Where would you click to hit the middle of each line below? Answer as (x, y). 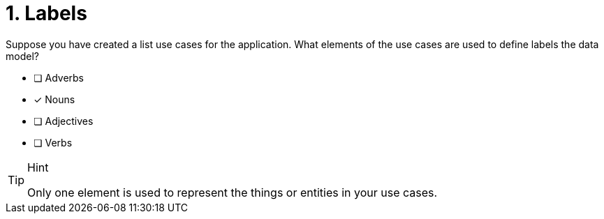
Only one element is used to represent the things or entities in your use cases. (233, 192)
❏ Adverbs (59, 77)
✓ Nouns (54, 99)
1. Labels (46, 13)
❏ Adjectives (64, 121)
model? (22, 56)
